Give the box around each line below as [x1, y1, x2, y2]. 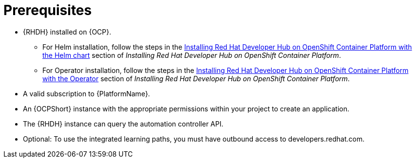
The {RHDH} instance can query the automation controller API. [23, 119, 224, 128]
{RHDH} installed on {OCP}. [23, 27, 112, 36]
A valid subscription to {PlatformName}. [23, 89, 150, 98]
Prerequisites [3, 2, 92, 18]
